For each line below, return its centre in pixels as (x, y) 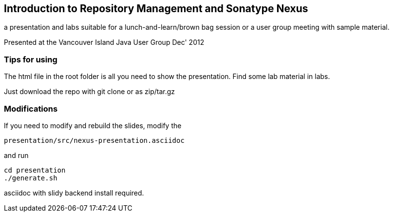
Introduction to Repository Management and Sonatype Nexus (156, 9)
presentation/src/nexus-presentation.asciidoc (94, 140)
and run (16, 155)
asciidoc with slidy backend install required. (74, 193)
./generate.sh (31, 178)
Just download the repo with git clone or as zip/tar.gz (90, 92)
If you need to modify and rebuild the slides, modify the (93, 125)
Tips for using (31, 59)
